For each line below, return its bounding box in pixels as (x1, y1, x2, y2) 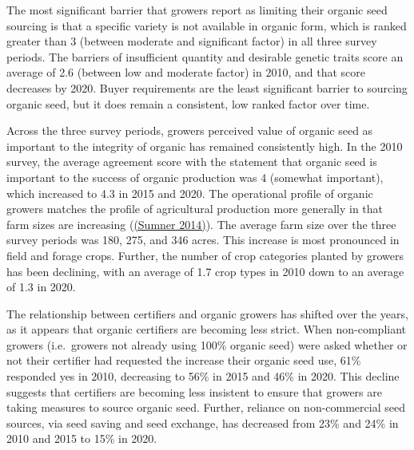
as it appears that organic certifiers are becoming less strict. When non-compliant (6, 321, 407, 337)
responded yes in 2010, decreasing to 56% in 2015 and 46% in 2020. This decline (6, 368, 400, 385)
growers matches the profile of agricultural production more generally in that (6, 200, 384, 217)
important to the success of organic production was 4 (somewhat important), (6, 168, 384, 185)
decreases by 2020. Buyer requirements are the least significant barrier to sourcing (6, 79, 408, 96)
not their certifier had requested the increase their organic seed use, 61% (6, 352, 361, 369)
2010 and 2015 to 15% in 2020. (6, 430, 157, 447)
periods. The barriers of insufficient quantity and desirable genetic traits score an (6, 48, 404, 65)
